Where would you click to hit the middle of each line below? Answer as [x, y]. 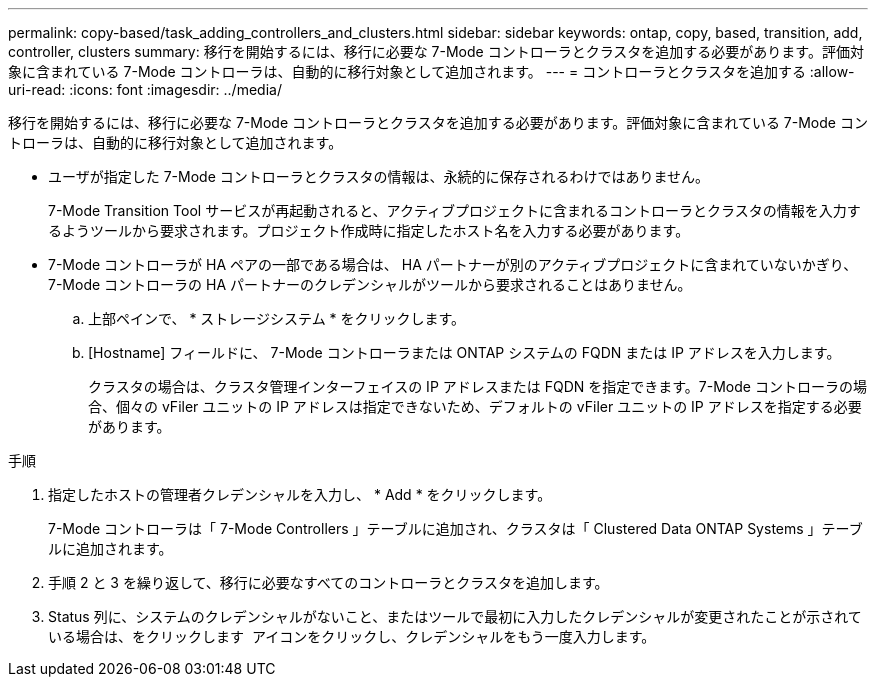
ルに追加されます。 [110, 548]
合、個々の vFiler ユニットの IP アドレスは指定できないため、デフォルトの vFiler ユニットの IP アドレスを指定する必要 [475, 406]
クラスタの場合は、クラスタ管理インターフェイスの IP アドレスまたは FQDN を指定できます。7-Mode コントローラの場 [477, 386]
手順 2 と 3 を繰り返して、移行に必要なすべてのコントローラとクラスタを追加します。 [328, 582]
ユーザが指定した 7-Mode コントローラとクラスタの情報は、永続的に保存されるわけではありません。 [379, 176]
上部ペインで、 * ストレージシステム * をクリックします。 [277, 318]
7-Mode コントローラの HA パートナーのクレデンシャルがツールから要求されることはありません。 [370, 284]
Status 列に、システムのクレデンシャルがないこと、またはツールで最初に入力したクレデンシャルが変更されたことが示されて [455, 616]
